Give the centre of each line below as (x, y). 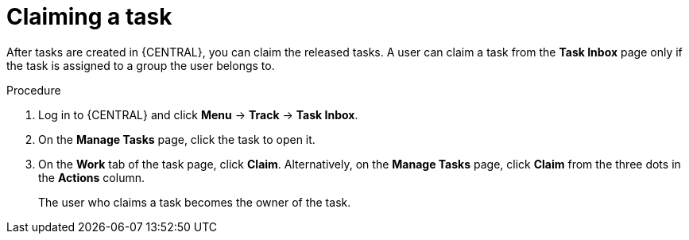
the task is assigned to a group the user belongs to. (141, 65)
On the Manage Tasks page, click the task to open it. (177, 139)
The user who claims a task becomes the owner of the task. (195, 202)
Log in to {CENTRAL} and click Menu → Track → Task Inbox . (198, 114)
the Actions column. (91, 177)
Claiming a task (89, 17)
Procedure (34, 90)
